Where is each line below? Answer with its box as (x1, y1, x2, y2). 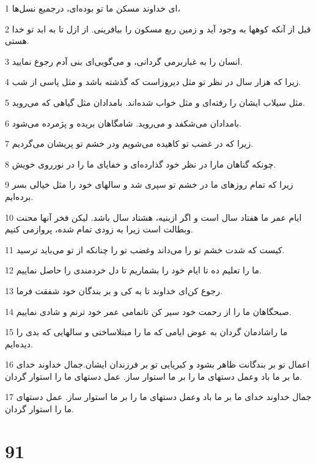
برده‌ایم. (5, 190, 34, 202)
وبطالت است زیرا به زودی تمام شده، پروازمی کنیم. (5, 223, 193, 235)
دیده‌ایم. (5, 337, 33, 350)
